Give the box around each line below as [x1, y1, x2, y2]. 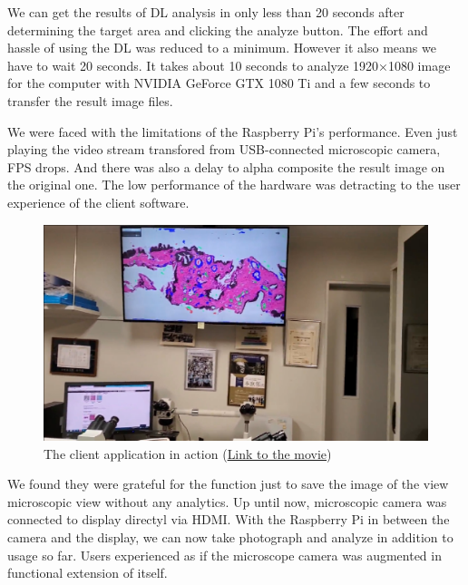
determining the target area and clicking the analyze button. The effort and [7, 20, 428, 39]
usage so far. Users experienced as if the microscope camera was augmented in [7, 545, 442, 564]
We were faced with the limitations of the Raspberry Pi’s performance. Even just [7, 122, 458, 141]
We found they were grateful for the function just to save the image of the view [7, 474, 449, 493]
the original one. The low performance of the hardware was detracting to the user [7, 175, 461, 194]
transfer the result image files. [7, 91, 173, 110]
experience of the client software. [7, 192, 190, 211]
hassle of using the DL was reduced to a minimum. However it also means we [7, 38, 436, 57]
